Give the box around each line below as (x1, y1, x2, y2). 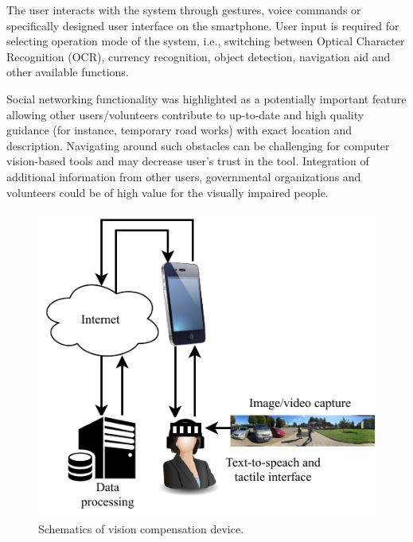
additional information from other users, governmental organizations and (6, 168, 361, 184)
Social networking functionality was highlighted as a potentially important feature (6, 90, 407, 106)
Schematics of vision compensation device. (38, 521, 244, 537)
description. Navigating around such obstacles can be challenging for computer (6, 137, 390, 153)
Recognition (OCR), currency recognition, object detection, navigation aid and (6, 48, 391, 64)
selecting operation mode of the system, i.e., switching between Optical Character (6, 33, 405, 49)
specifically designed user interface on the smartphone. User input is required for (6, 17, 399, 33)
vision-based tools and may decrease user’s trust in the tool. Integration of (6, 153, 369, 169)
